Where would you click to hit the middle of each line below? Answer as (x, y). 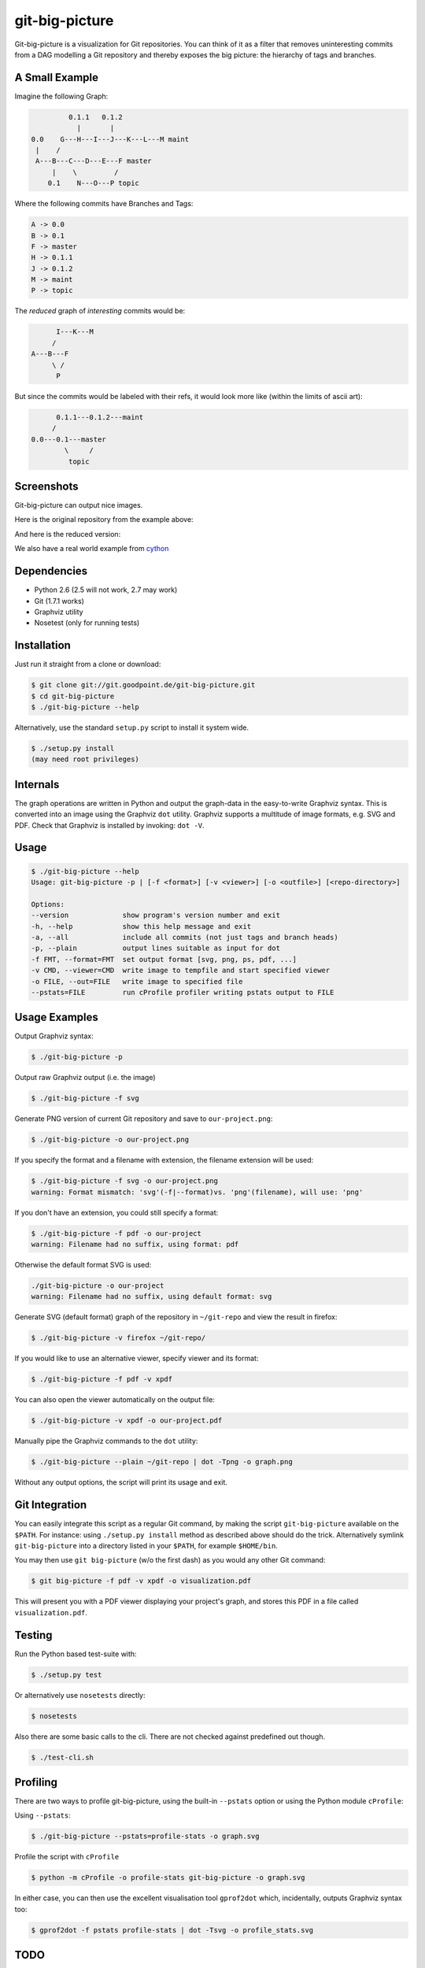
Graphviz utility (59, 612)
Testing (33, 1635)
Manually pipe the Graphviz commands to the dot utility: (106, 1441)
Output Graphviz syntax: (54, 1036)
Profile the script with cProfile (67, 1857)
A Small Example (56, 78)
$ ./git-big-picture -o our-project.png (110, 1140)
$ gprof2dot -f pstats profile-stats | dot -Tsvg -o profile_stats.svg (172, 1930)
